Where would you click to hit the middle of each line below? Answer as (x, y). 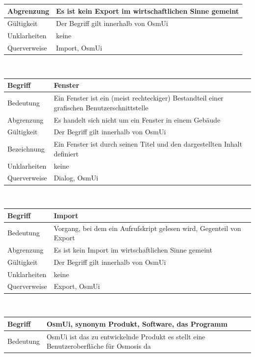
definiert (66, 153)
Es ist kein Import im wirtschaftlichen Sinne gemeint (133, 249)
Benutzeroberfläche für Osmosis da (99, 346)
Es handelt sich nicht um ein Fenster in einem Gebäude (137, 119)
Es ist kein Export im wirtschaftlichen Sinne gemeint (147, 11)
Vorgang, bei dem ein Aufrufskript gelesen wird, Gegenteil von (147, 228)
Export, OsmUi (77, 286)
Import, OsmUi (79, 48)
